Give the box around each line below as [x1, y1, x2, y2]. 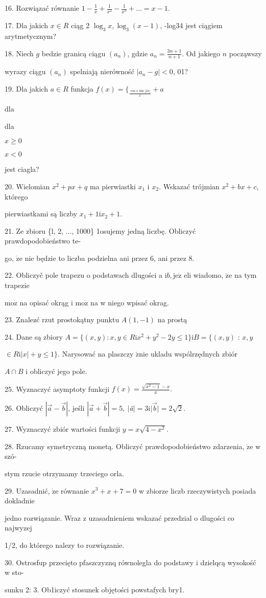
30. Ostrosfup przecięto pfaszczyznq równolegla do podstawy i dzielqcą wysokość [5, 557, 256, 567]
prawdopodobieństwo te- [5, 235, 81, 246]
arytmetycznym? [5, 30, 57, 41]
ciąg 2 [71, 20, 90, 31]
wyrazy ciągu [5, 66, 46, 77]
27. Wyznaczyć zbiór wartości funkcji [5, 424, 120, 434]
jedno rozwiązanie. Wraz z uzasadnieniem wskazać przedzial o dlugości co [5, 512, 234, 523]
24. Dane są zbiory [5, 331, 63, 342]
